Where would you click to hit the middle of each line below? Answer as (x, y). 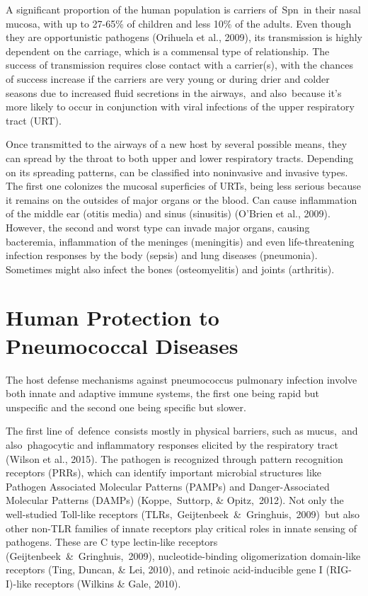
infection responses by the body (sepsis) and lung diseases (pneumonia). (162, 255)
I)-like (19, 583)
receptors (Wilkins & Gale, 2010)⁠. (108, 583)
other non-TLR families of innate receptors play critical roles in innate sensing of (182, 528)
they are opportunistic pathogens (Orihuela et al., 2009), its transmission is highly (184, 37)
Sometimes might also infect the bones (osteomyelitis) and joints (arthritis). (170, 269)
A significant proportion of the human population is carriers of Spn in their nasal (183, 9)
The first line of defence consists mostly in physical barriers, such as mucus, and (182, 431)
